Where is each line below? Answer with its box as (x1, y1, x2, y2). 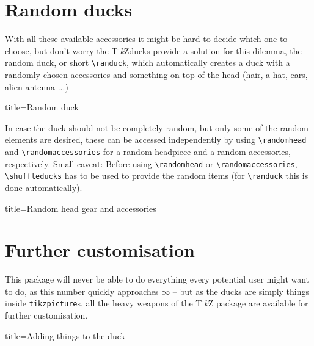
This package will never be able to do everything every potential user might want (5, 273, 310, 286)
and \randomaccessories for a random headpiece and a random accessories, (5, 145, 291, 157)
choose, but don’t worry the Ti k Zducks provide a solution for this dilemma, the (5, 44, 302, 57)
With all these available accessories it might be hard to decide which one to (5, 32, 288, 45)
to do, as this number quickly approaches (5, 284, 159, 297)
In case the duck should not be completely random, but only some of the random (5, 121, 309, 134)
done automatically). (5, 181, 82, 193)
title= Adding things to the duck (5, 329, 125, 342)
